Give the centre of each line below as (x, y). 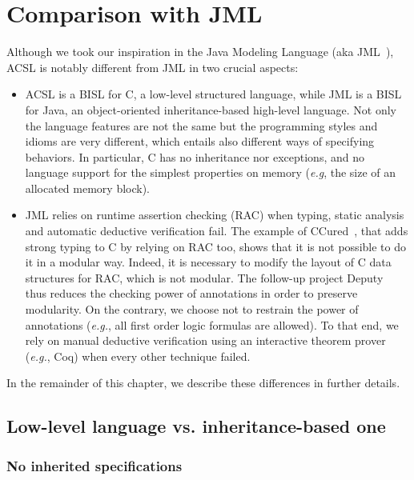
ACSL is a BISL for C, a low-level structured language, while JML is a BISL (213, 94)
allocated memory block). (88, 188)
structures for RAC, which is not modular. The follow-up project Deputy (204, 277)
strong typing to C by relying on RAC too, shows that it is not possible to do (215, 246)
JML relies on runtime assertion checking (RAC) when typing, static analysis (215, 215)
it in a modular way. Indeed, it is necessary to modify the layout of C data (208, 262)
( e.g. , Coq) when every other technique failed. (138, 356)
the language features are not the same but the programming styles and (201, 125)
